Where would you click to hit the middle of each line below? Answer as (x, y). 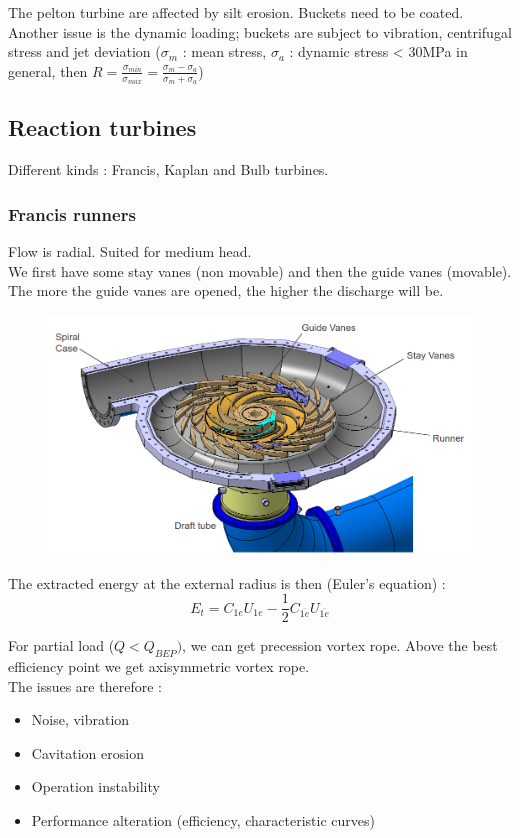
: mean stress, (224, 51)
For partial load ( (61, 645)
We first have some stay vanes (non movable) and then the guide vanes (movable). (260, 270)
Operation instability (95, 786)
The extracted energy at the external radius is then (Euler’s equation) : (227, 582)
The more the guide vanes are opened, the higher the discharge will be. (226, 290)
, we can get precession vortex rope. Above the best (340, 645)
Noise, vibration (80, 719)
